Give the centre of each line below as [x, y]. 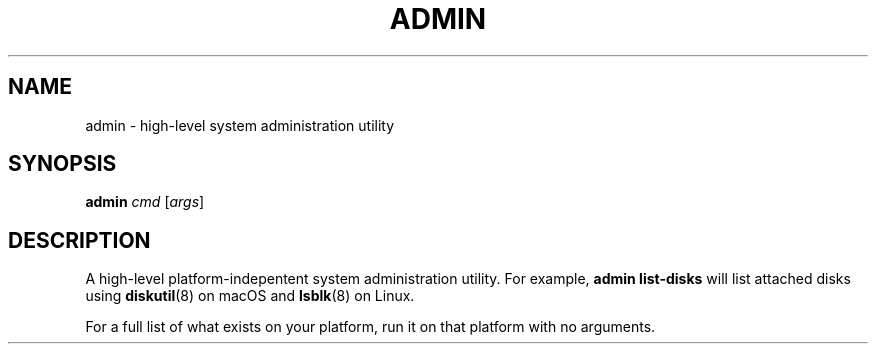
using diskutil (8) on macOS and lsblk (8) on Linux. [250, 296]
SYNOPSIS [62, 164]
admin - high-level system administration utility [240, 125]
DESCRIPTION [79, 240]
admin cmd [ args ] [145, 202]
